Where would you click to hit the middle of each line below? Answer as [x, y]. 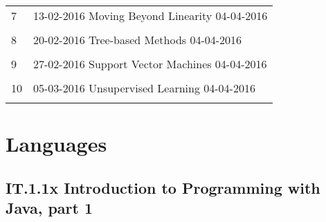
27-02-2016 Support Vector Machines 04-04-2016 [150, 64]
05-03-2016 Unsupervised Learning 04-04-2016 [144, 88]
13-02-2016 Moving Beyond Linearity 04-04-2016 [151, 16]
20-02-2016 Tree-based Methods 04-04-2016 [138, 40]
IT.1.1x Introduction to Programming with [163, 187]
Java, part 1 [49, 208]
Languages [56, 144]
